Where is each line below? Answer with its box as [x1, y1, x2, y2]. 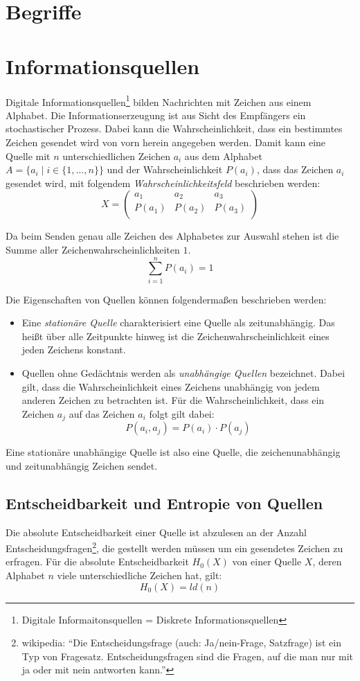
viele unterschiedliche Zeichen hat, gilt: [57, 568, 222, 583]
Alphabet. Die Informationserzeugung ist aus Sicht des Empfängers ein [6, 107, 306, 122]
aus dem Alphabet [184, 148, 262, 163]
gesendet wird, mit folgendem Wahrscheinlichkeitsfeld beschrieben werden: [6, 175, 321, 190]
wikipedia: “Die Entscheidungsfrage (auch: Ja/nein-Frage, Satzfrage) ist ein [21, 635, 342, 650]
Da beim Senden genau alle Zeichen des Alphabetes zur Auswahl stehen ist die [6, 229, 339, 243]
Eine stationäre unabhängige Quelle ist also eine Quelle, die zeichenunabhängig [6, 445, 341, 459]
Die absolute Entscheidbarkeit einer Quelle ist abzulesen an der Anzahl [6, 524, 307, 539]
